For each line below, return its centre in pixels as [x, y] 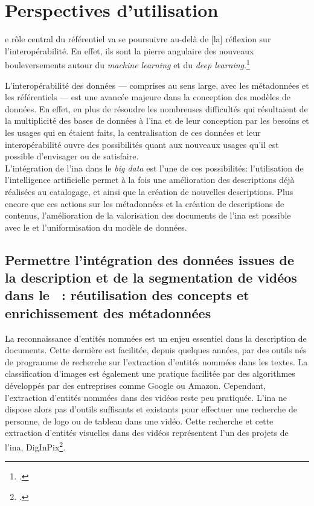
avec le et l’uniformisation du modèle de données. [96, 227]
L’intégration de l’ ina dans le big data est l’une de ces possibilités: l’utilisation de [154, 168]
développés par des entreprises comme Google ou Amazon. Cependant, [136, 386]
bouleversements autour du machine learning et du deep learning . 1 [127, 64]
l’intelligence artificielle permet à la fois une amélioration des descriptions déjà [150, 180]
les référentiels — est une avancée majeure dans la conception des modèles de [148, 97]
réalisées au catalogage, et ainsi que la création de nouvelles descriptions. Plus [149, 191]
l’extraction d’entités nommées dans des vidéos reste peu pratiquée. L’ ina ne [146, 397]
